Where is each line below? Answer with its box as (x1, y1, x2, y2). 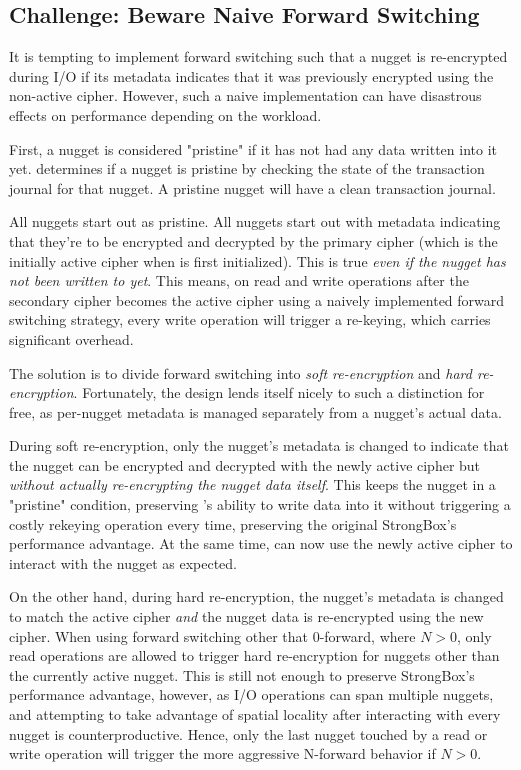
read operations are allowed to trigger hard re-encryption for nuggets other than (9, 645, 500, 666)
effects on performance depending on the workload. (9, 104, 322, 125)
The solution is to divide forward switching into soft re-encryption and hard (9, 362, 472, 383)
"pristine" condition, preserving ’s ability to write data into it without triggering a (9, 494, 511, 515)
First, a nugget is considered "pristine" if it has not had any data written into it (9, 138, 498, 159)
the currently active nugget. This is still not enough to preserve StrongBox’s (9, 664, 475, 685)
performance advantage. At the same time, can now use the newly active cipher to (9, 533, 513, 554)
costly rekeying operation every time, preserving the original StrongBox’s (9, 513, 457, 534)
